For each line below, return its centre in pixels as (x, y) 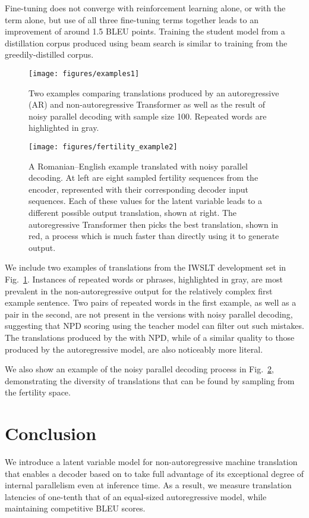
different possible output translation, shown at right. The (133, 213)
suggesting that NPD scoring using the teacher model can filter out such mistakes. (154, 326)
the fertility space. (38, 392)
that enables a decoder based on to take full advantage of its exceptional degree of (154, 473)
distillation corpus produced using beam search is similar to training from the (146, 43)
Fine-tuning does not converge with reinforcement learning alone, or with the (145, 8)
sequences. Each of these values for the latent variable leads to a (145, 201)
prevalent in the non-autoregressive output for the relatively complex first (139, 291)
